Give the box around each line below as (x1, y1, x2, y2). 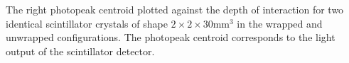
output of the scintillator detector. (6, 43, 155, 58)
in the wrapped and (237, 16, 323, 30)
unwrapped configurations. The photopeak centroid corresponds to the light (6, 30, 335, 45)
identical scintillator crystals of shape (6, 16, 168, 30)
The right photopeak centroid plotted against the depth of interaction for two (6, 2, 344, 16)
